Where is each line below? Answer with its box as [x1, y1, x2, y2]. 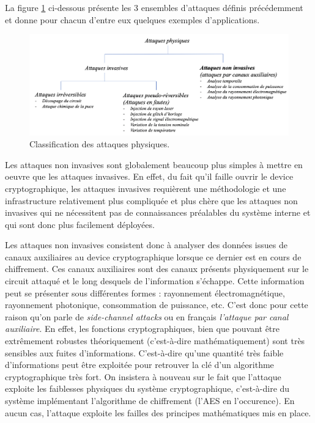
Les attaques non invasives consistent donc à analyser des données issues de [5, 238, 287, 251]
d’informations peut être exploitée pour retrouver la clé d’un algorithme [5, 358, 274, 371]
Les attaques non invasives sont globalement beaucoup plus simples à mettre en [5, 158, 303, 171]
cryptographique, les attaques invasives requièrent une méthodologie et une [5, 182, 286, 194]
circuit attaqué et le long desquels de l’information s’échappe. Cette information [5, 274, 305, 287]
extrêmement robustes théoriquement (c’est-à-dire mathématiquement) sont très [5, 334, 305, 347]
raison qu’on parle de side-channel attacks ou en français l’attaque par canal [5, 310, 289, 323]
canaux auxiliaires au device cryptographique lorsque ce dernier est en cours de [5, 250, 302, 263]
